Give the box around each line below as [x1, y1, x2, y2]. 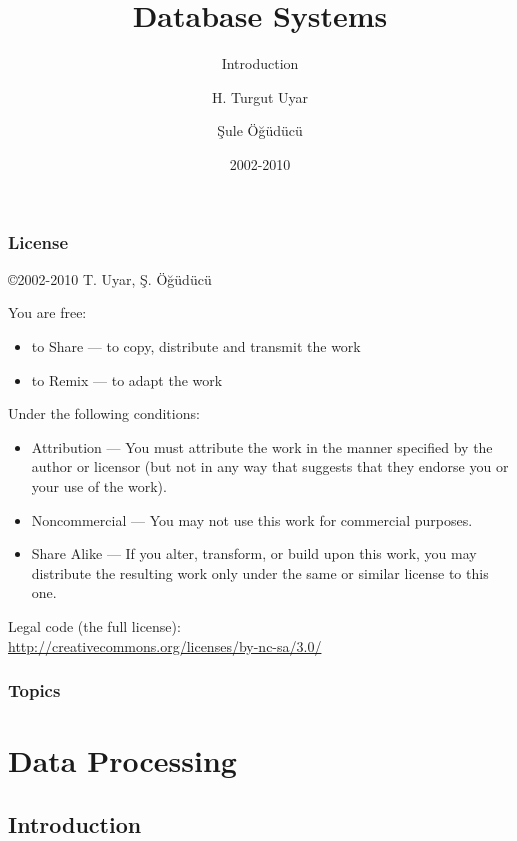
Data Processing [8, 740, 237, 781]
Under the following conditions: [8, 403, 200, 424]
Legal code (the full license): [8, 615, 181, 636]
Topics [8, 678, 61, 703]
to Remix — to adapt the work [31, 369, 223, 390]
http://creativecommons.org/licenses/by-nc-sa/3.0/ [8, 635, 322, 656]
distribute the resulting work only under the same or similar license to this [31, 562, 489, 583]
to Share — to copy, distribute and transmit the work [31, 335, 361, 356]
